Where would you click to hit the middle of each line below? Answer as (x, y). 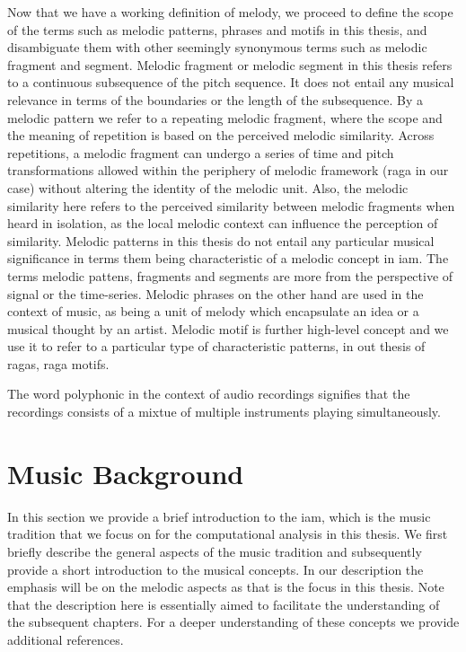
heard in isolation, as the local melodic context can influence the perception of (223, 223)
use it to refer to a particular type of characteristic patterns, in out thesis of (216, 346)
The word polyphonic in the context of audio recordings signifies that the (209, 394)
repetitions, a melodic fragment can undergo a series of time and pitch (201, 152)
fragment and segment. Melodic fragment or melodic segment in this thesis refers (230, 64)
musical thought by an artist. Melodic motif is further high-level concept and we (228, 328)
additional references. (66, 639)
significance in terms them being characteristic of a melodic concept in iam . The (228, 258)
